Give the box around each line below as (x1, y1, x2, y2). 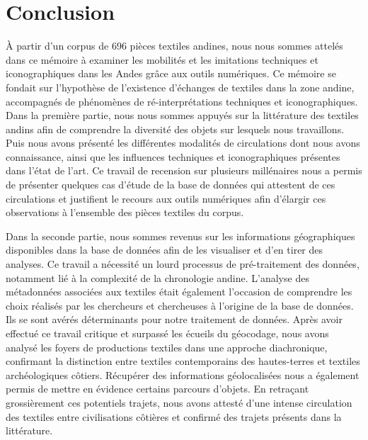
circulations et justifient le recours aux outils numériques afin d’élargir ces (6, 191, 326, 205)
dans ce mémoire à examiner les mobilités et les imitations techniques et (6, 52, 318, 67)
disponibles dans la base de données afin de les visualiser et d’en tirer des (6, 242, 323, 257)
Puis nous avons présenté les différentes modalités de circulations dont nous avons (6, 135, 360, 150)
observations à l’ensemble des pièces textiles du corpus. (6, 205, 244, 220)
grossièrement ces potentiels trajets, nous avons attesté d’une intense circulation (6, 395, 352, 410)
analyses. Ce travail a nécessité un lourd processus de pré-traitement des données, (6, 256, 360, 271)
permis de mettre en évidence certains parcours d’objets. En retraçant (6, 381, 309, 396)
